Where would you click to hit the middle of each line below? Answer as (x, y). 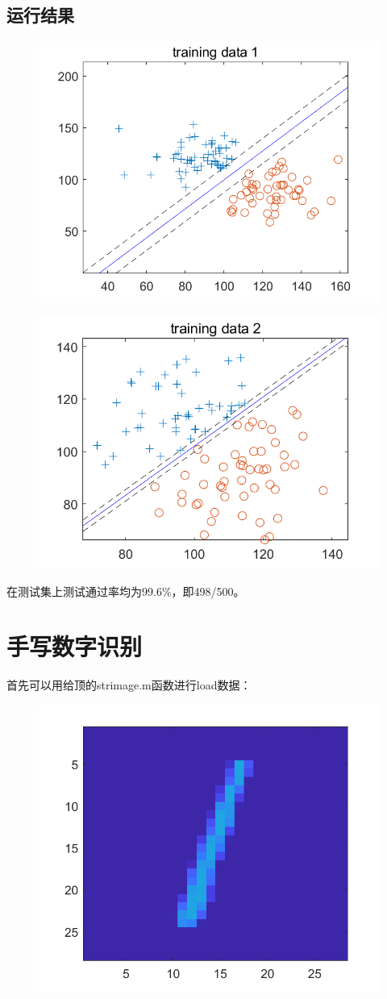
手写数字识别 (75, 646)
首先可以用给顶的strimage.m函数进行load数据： (129, 685)
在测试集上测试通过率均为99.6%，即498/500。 (126, 591)
